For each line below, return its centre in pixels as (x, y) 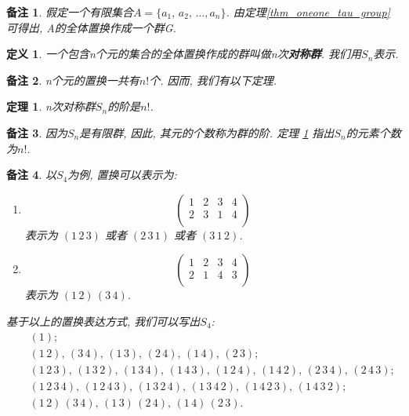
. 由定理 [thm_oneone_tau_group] (308, 12)
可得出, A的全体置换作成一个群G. (91, 27)
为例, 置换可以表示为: (122, 175)
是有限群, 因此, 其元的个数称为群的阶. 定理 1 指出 (207, 132)
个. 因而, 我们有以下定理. (213, 80)
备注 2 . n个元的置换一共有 (73, 80)
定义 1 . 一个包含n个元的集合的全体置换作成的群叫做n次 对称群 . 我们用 (184, 54)
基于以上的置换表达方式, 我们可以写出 (103, 321)
